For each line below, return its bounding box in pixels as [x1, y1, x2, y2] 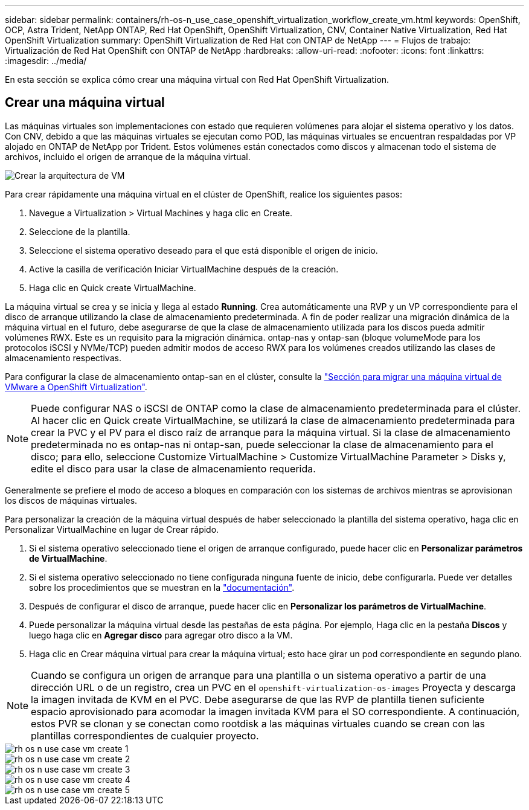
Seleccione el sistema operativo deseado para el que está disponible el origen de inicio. [29, 245, 378, 256]
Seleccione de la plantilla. [29, 226, 130, 237]
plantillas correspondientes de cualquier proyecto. [31, 729, 259, 742]
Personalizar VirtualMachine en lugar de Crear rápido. [5, 524, 219, 535]
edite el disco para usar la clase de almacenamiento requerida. [31, 462, 316, 475]
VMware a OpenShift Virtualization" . [5, 381, 147, 392]
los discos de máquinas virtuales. [5, 495, 138, 506]
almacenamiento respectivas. [5, 352, 121, 363]
